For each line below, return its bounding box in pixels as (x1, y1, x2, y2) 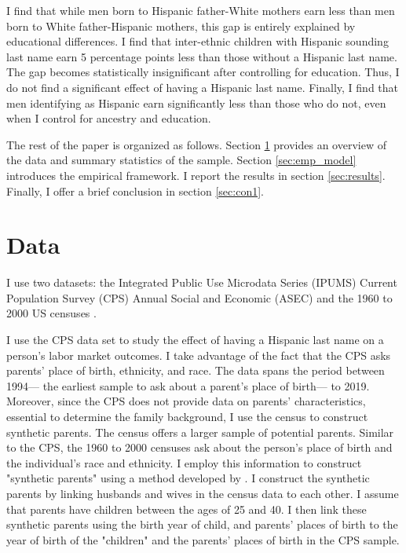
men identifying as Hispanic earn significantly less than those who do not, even (6, 94, 386, 111)
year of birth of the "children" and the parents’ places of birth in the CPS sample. (6, 531, 400, 548)
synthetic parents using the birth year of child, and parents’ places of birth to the (6, 516, 398, 533)
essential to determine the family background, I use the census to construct (6, 408, 368, 424)
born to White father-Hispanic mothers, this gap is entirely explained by (6, 17, 356, 34)
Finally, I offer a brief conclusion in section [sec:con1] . (6, 182, 264, 199)
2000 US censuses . (6, 305, 97, 321)
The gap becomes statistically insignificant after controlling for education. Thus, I (6, 64, 400, 80)
